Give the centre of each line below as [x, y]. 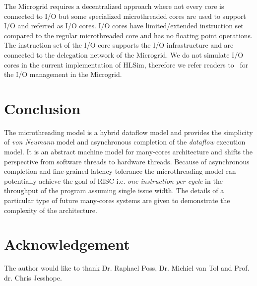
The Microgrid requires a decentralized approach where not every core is [114, 6]
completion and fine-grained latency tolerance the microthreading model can [120, 171]
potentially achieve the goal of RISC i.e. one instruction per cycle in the [113, 180]
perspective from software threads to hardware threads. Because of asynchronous [127, 161]
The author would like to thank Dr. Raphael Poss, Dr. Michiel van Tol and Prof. [127, 268]
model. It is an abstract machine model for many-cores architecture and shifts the [128, 152]
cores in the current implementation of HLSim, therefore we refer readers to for [126, 64]
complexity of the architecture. [51, 210]
